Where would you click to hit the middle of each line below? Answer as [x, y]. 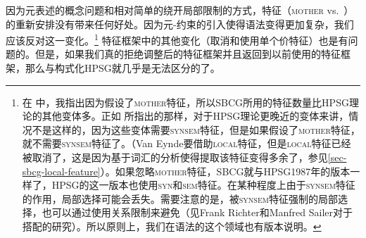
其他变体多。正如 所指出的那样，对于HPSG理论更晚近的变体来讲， [195, 116]
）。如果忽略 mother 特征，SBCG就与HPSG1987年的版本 [225, 171]
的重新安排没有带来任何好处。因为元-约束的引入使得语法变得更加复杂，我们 [180, 24]
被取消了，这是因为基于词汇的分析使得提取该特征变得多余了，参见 [175, 157]
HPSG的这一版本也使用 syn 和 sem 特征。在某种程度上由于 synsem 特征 [203, 185]
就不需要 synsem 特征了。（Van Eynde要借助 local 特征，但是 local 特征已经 [187, 143]
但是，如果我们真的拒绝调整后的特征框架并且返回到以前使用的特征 [188, 54]
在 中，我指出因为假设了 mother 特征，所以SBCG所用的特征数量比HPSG [185, 102]
